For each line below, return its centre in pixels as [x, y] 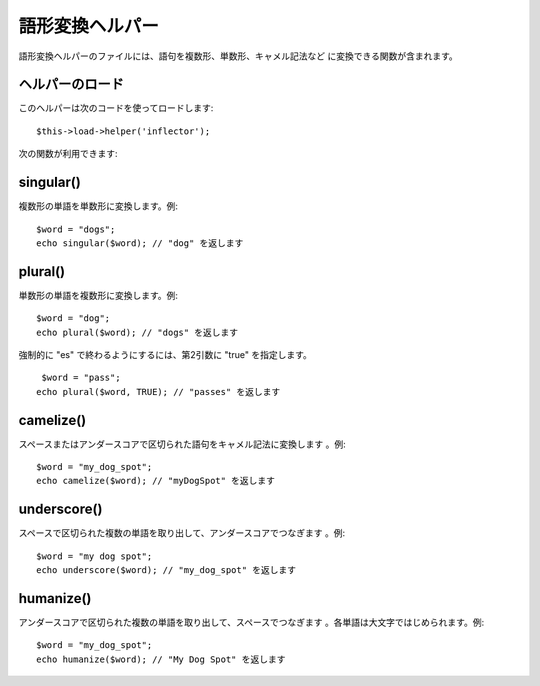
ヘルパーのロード [71, 84]
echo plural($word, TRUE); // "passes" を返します [158, 391]
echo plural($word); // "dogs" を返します [137, 332]
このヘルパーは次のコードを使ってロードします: [116, 108]
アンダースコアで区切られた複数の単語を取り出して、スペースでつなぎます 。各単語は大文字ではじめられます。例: [251, 622]
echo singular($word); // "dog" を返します [140, 243]
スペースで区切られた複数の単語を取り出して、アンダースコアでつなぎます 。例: [181, 533]
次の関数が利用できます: [68, 154]
